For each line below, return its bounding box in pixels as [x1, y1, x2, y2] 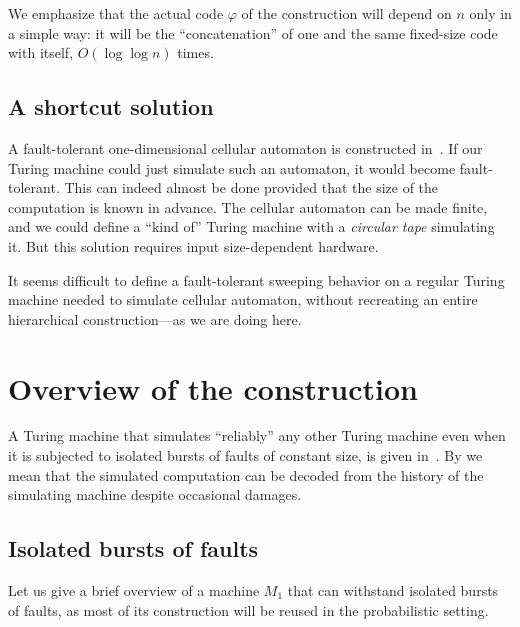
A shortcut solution [8, 91, 214, 122]
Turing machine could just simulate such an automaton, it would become [8, 157, 456, 178]
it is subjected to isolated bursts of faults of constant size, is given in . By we [8, 445, 483, 466]
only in [469, 3, 512, 23]
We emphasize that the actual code [8, 3, 224, 23]
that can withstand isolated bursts [287, 580, 499, 601]
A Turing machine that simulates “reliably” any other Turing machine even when [8, 425, 506, 446]
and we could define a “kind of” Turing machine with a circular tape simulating [8, 216, 495, 237]
